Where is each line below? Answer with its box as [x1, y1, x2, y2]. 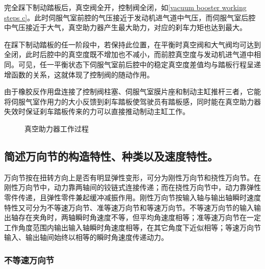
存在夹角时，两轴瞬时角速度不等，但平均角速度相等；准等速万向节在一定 [18, 212, 261, 223]
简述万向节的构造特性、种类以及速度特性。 [4, 148, 218, 164]
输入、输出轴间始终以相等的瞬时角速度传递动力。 [4, 232, 168, 243]
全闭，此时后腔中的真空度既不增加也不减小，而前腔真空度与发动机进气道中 [4, 49, 254, 60]
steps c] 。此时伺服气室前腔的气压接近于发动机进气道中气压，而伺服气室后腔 [4, 12, 256, 22]
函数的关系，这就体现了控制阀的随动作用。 [11, 69, 154, 79]
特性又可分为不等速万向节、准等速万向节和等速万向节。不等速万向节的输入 [4, 202, 254, 212]
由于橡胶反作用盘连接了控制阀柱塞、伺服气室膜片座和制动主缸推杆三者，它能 [4, 86, 261, 97]
